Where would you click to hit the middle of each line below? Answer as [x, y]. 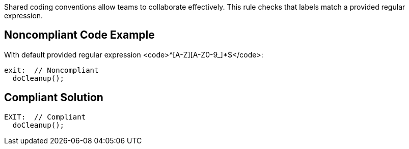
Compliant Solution [54, 98]
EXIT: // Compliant [45, 117]
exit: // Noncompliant [51, 70]
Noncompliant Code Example [79, 35]
